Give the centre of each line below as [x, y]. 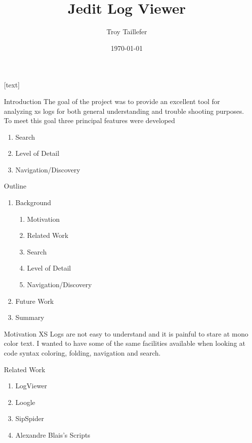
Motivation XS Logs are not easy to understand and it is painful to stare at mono [126, 333]
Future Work [35, 301]
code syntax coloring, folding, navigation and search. [82, 353]
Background [33, 202]
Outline [15, 186]
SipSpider [30, 418]
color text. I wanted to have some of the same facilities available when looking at [125, 343]
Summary [30, 317]
